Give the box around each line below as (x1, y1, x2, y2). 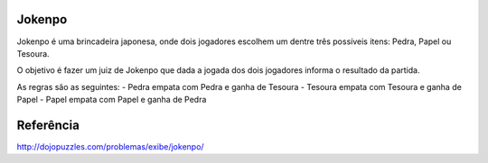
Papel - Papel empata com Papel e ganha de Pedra (16, 95, 207, 105)
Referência (16, 117, 80, 132)
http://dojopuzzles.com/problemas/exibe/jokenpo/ (16, 140, 204, 152)
